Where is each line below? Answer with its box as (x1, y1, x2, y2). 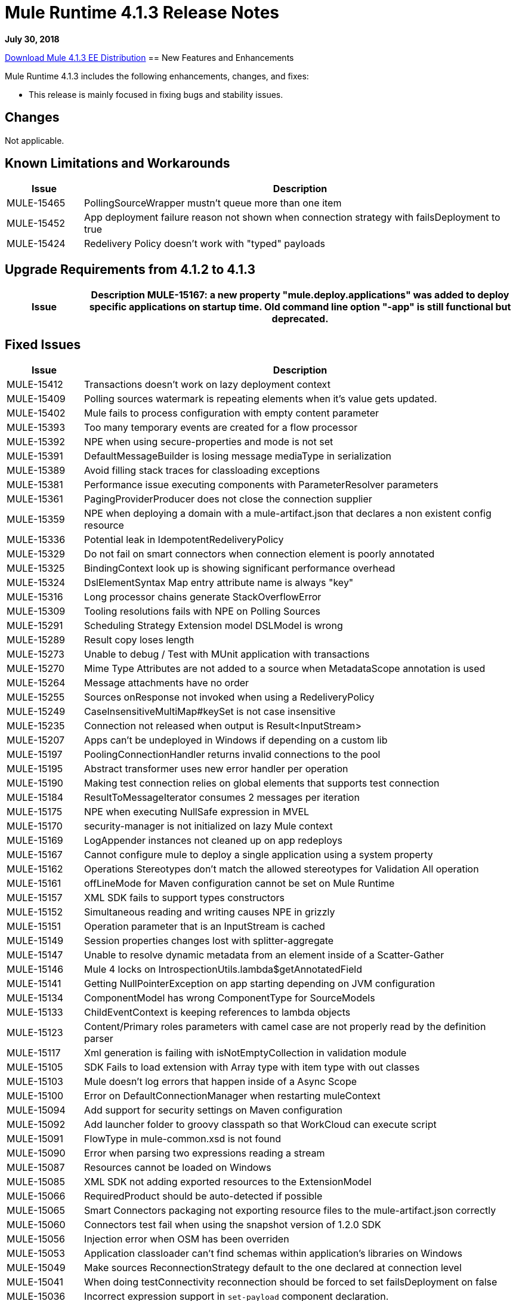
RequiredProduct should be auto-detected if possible (84, 1190, 323, 1203)
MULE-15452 (7, 217, 65, 230)
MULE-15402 (7, 407, 66, 420)
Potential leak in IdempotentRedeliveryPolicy (84, 534, 284, 546)
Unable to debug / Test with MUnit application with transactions (84, 648, 370, 661)
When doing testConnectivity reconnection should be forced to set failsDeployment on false (84, 1276, 498, 1288)
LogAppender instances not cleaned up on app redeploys (84, 834, 342, 847)
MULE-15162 (7, 863, 63, 875)
